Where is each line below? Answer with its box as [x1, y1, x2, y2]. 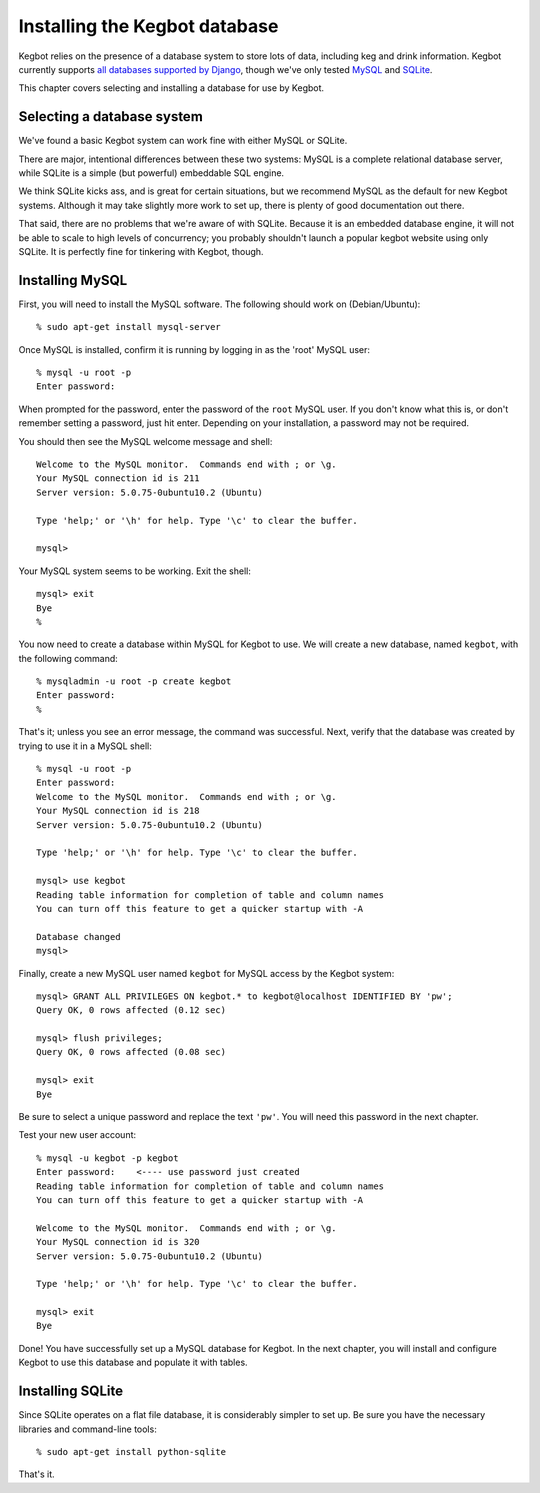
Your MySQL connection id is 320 [36, 1236, 200, 1248]
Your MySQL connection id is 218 [36, 805, 200, 817]
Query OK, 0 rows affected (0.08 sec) [36, 1046, 227, 1058]
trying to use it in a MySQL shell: [18, 740, 152, 752]
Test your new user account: [18, 1129, 137, 1141]
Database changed [36, 931, 121, 942]
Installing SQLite [18, 1383, 124, 1400]
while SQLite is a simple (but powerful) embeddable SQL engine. [18, 167, 285, 179]
